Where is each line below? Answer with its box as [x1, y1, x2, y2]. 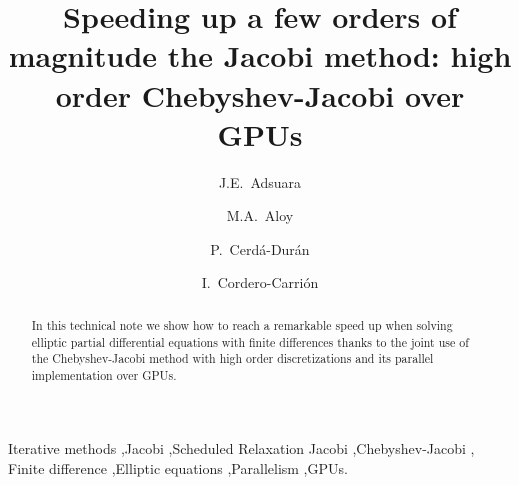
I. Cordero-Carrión [201, 272, 319, 293]
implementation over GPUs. [31, 366, 177, 383]
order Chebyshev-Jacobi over [55, 74, 465, 115]
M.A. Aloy [226, 205, 294, 226]
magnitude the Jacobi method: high [8, 35, 512, 76]
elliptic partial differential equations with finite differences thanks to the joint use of [31, 333, 469, 350]
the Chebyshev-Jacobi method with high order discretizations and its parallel [31, 350, 434, 367]
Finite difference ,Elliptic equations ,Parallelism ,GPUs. [8, 458, 348, 479]
